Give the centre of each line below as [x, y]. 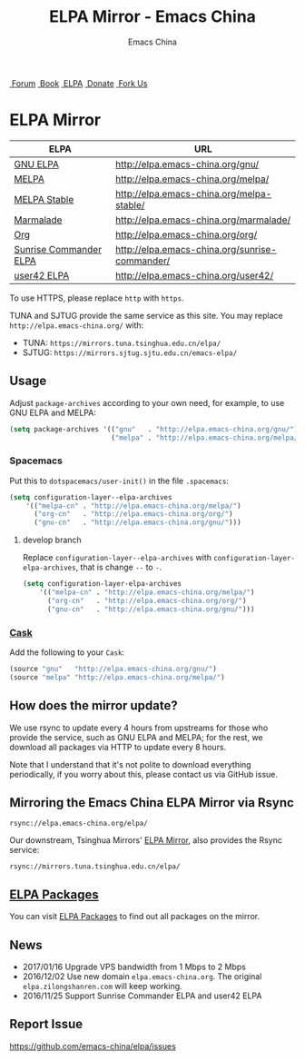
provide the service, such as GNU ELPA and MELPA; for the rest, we [136, 737]
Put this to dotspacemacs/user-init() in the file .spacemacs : [119, 481]
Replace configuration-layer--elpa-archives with [117, 558]
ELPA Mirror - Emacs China [152, 17]
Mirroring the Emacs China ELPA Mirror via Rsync [152, 803]
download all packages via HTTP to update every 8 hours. [118, 747]
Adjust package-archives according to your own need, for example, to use [147, 402]
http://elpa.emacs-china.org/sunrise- [196, 249]
